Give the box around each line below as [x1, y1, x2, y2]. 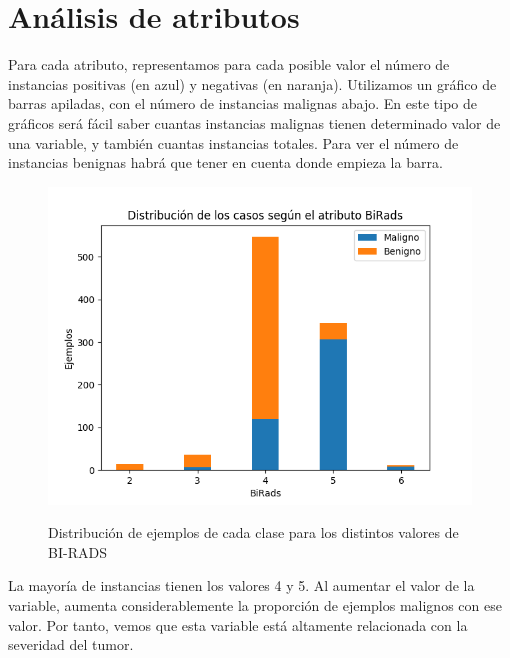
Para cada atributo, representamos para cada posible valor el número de [8, 54, 450, 75]
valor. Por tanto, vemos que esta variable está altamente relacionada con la [8, 614, 468, 635]
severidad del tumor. [8, 634, 134, 655]
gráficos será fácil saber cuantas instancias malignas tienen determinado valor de [8, 112, 501, 133]
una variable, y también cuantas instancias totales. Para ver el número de [8, 132, 459, 153]
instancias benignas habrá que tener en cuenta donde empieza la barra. [8, 152, 443, 173]
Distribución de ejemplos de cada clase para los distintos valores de [48, 522, 459, 543]
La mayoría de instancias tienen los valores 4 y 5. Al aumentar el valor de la [8, 575, 475, 596]
